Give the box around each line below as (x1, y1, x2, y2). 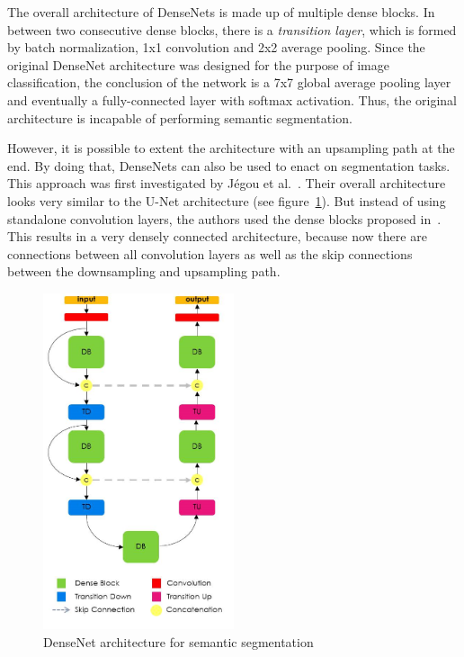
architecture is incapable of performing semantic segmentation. (7, 108, 352, 127)
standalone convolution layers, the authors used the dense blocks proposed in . (7, 209, 442, 228)
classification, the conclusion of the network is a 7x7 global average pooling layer (7, 73, 451, 92)
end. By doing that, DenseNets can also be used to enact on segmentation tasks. (7, 156, 451, 175)
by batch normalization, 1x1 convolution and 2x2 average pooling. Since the (7, 38, 425, 57)
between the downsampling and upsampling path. (7, 262, 281, 281)
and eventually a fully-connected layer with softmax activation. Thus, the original (7, 90, 457, 109)
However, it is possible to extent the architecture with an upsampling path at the (7, 139, 455, 157)
